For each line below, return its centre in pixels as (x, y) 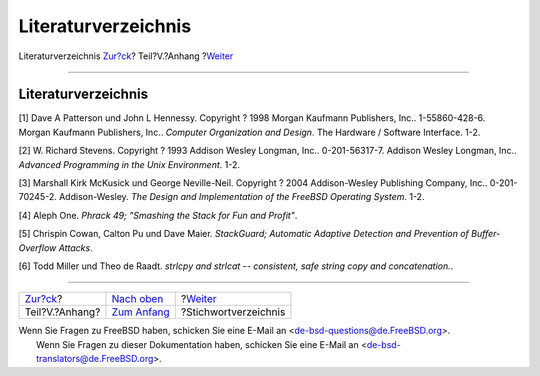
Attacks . (76, 247)
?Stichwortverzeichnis (233, 312)
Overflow (37, 247)
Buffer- (486, 234)
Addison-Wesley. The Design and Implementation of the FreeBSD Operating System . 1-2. (241, 197)
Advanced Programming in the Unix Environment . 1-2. (129, 164)
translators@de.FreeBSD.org (95, 359)
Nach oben (137, 299)
